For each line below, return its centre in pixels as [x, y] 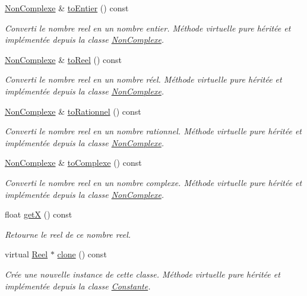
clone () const [82, 254]
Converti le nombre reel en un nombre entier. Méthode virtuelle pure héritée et [148, 28]
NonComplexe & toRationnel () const [73, 111]
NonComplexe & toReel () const [64, 59]
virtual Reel [26, 254]
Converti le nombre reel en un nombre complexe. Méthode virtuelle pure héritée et [153, 182]
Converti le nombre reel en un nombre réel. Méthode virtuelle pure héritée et [143, 79]
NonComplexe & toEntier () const [67, 8]
